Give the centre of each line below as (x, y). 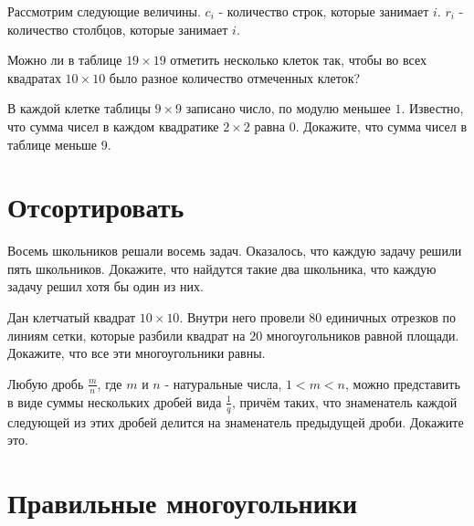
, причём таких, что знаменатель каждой (344, 401)
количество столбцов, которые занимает (118, 29)
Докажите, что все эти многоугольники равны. (137, 353)
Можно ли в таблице (65, 60)
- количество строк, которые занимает (324, 11)
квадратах (34, 77)
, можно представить (402, 383)
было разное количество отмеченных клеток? (235, 77)
